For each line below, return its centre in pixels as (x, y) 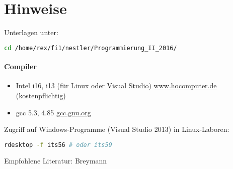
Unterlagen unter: (31, 32)
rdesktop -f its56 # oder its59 (58, 145)
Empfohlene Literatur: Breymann (56, 160)
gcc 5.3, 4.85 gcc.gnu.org (53, 112)
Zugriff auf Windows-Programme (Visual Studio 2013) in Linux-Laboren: (117, 129)
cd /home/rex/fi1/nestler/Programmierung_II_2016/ (91, 48)
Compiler (20, 66)
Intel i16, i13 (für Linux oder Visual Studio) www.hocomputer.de (116, 86)
